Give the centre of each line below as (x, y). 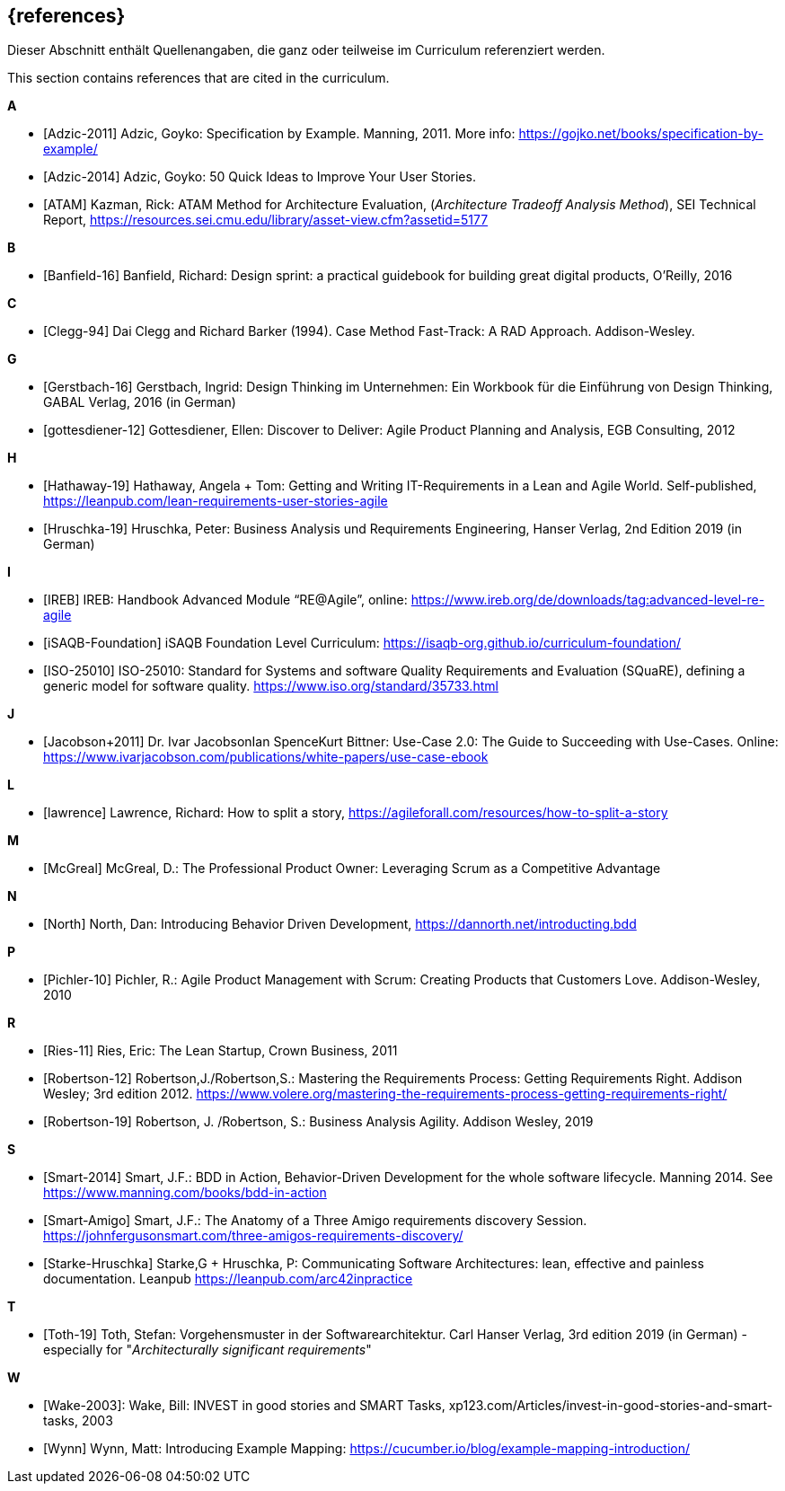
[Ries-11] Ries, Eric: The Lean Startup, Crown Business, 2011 (221, 1051)
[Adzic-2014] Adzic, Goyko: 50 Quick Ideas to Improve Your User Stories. (260, 177)
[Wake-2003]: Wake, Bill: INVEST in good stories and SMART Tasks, (244, 1406)
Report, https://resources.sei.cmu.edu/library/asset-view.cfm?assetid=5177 (266, 220)
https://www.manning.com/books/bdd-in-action (185, 1193)
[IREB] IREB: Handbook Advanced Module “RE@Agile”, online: (225, 600)
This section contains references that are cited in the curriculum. (198, 78)
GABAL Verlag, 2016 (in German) (140, 402)
